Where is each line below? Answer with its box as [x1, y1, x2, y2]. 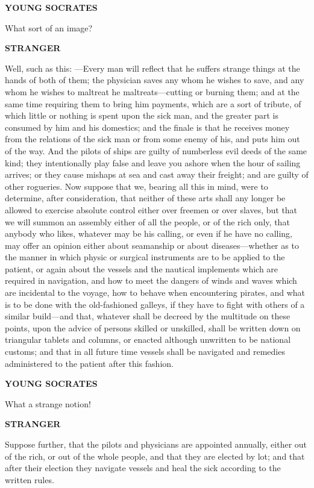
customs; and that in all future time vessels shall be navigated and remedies [5, 345, 285, 358]
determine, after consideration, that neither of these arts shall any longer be [5, 192, 286, 204]
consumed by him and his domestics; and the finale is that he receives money [5, 120, 290, 133]
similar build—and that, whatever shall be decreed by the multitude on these [5, 310, 290, 322]
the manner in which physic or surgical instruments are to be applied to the [5, 251, 285, 263]
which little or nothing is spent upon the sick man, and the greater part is [5, 109, 278, 122]
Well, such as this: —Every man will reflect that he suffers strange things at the [5, 61, 300, 74]
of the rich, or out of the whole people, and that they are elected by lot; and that [5, 449, 305, 462]
